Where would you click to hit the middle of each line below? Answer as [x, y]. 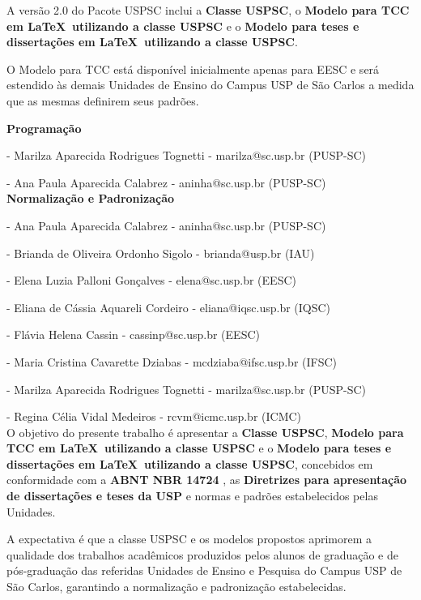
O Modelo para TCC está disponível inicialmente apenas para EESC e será [193, 69]
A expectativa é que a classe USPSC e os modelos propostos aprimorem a [189, 539]
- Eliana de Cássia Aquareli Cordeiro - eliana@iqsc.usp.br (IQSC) [169, 307]
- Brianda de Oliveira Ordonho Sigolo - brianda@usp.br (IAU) [161, 253]
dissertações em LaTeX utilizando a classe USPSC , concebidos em [190, 463]
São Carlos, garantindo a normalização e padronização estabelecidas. [176, 587]
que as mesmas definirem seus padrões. [103, 100]
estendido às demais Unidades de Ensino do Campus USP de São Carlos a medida [210, 85]
